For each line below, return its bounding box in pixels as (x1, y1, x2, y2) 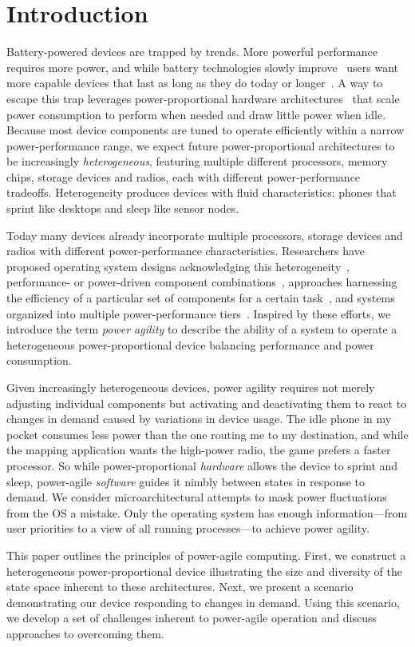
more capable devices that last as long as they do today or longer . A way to (6, 74, 383, 91)
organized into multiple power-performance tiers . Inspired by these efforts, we (6, 305, 391, 322)
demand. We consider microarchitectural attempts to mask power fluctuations (6, 489, 387, 505)
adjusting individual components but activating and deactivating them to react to (6, 394, 407, 411)
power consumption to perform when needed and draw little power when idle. (6, 106, 386, 122)
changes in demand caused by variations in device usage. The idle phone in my (6, 410, 392, 427)
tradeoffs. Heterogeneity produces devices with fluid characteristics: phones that (6, 184, 397, 201)
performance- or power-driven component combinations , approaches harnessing (6, 274, 397, 290)
